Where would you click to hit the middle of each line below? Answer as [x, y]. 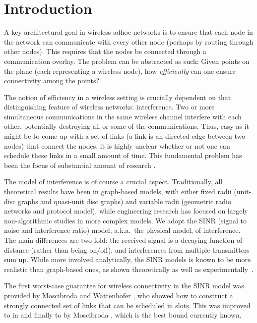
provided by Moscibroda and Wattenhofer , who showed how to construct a [119, 295]
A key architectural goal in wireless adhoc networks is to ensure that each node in [128, 32]
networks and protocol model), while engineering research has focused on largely [126, 211]
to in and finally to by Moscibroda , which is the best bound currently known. [123, 315]
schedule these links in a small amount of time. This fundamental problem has [123, 155]
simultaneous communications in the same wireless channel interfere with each [123, 116]
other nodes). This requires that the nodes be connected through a [105, 51]
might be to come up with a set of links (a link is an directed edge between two [125, 136]
